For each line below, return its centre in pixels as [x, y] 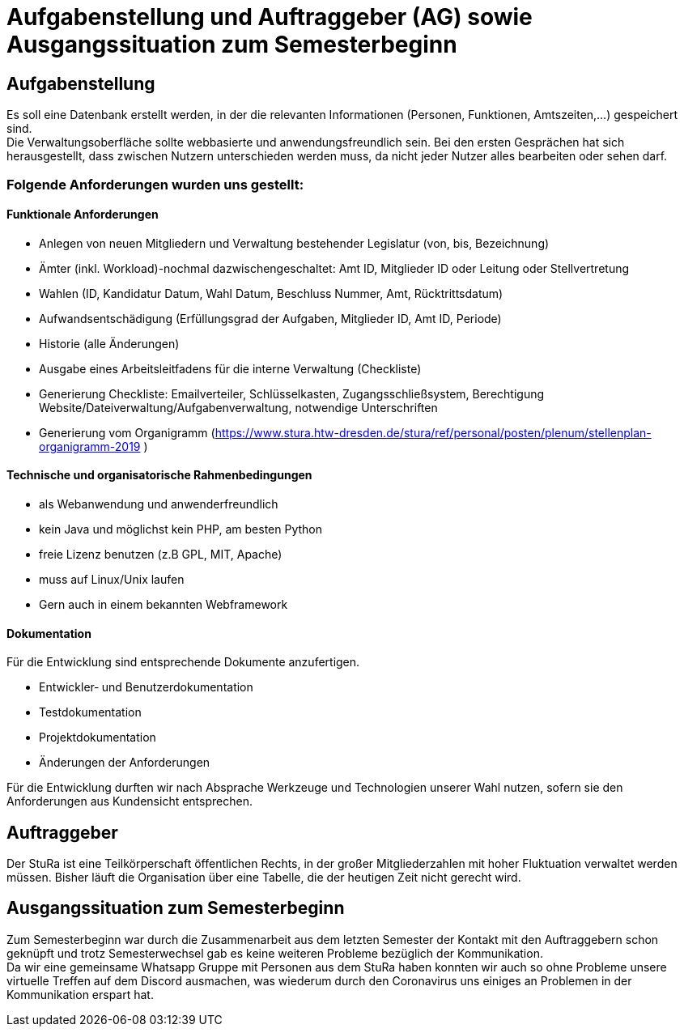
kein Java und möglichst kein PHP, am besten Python [181, 529]
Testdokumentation [90, 712]
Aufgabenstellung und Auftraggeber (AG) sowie [270, 17]
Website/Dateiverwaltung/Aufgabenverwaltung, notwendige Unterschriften [238, 407]
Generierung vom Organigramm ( [127, 432]
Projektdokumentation [98, 738]
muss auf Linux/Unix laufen [112, 579]
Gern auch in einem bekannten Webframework [164, 604]
